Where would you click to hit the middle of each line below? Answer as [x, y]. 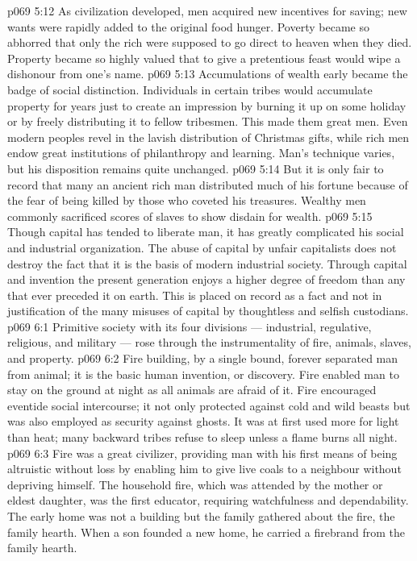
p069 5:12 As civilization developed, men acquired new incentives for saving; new [207, 10]
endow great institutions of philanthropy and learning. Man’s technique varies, [201, 153]
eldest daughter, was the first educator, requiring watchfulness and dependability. [208, 500]
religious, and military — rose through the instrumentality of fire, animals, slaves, [209, 342]
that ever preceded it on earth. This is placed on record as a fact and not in [195, 295]
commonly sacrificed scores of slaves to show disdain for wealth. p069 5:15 [190, 216]
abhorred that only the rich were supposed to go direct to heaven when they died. [210, 42]
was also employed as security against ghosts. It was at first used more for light [203, 421]
